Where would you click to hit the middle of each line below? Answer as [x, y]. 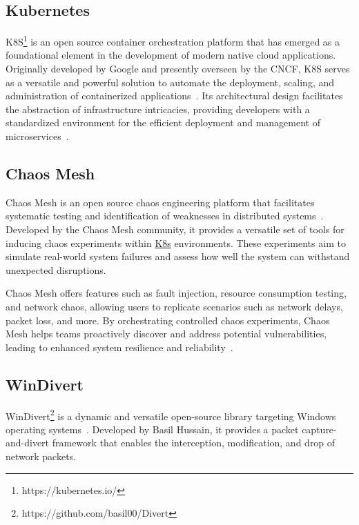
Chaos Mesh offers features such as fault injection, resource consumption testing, [176, 293]
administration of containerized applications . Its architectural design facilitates [174, 96]
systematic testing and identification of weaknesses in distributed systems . [165, 216]
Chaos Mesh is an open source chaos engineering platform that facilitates [160, 202]
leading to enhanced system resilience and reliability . [119, 347]
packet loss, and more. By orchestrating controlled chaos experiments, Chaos [168, 320]
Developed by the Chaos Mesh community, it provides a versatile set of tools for [175, 229]
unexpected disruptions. [56, 269]
